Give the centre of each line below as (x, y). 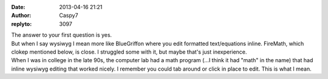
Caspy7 (69, 16)
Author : (21, 16)
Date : (18, 7)
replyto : (22, 24)
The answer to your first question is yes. (62, 35)
